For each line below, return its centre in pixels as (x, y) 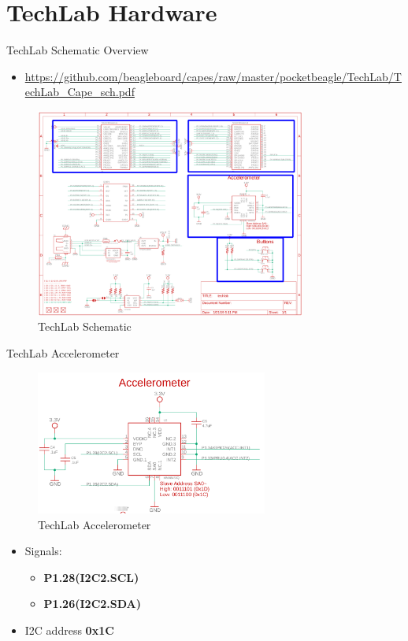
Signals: (43, 551)
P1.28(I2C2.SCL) (91, 577)
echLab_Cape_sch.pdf (80, 92)
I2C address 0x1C (69, 630)
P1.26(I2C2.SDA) (93, 604)
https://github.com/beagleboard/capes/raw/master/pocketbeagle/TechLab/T (213, 76)
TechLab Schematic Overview (78, 50)
